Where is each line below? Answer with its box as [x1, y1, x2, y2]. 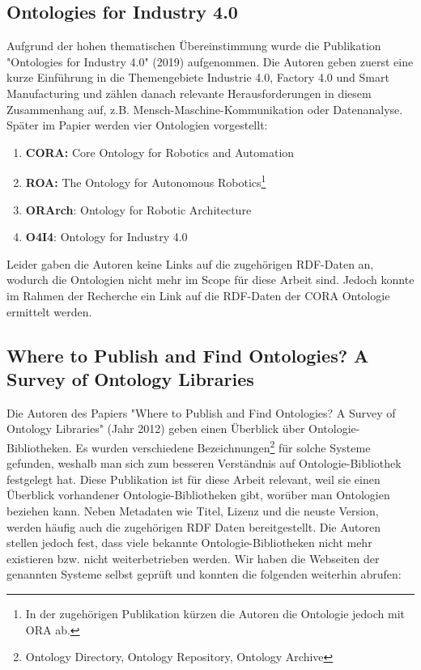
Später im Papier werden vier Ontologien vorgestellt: [6, 117, 268, 134]
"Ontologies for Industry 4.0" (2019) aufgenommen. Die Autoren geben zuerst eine [6, 53, 414, 70]
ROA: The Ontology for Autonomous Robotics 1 [25, 172, 266, 191]
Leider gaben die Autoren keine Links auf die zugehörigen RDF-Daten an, [6, 255, 374, 272]
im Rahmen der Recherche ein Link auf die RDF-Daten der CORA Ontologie [6, 286, 390, 303]
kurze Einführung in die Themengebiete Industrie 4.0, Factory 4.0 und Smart [6, 69, 389, 86]
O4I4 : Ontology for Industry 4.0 [25, 228, 188, 245]
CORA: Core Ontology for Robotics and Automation [25, 143, 295, 160]
